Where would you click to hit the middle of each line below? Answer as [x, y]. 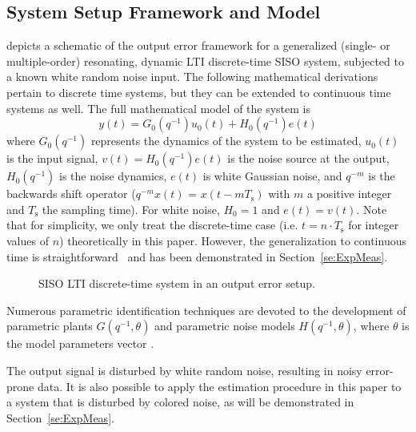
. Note [372, 209]
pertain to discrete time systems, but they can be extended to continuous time [199, 92]
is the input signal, [52, 158]
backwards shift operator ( [71, 194]
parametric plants [50, 326]
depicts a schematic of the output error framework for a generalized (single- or [198, 45]
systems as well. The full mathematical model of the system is [159, 108]
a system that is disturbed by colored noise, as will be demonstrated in [180, 402]
